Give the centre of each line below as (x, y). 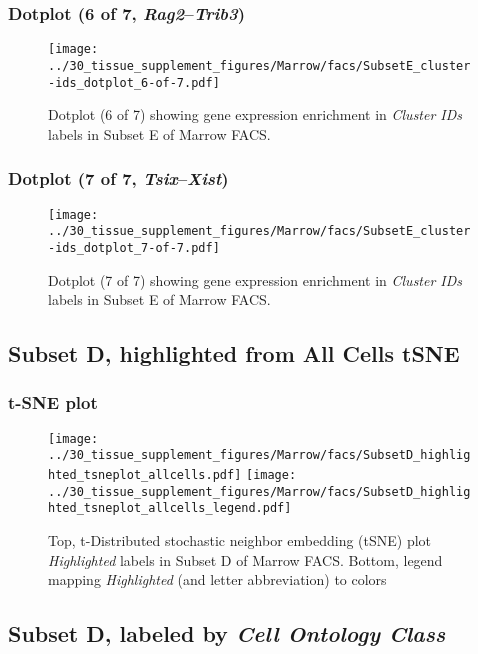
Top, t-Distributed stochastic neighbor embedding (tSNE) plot (240, 540)
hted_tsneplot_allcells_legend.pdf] (170, 508)
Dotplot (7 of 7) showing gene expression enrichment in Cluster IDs (255, 279)
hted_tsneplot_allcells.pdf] (145, 475)
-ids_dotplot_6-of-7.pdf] (134, 82)
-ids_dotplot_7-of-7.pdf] (134, 247)
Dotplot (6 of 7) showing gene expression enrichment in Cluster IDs (255, 114)
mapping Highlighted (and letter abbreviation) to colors (217, 579)
